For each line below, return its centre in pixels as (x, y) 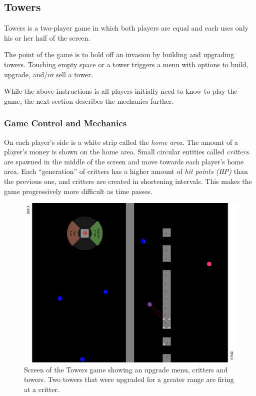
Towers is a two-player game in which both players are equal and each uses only (126, 28)
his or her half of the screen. (47, 37)
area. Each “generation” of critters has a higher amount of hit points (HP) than (126, 171)
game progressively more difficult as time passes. (78, 191)
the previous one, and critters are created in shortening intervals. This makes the (128, 181)
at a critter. (42, 389)
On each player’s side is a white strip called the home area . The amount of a (121, 142)
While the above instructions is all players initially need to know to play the (121, 91)
